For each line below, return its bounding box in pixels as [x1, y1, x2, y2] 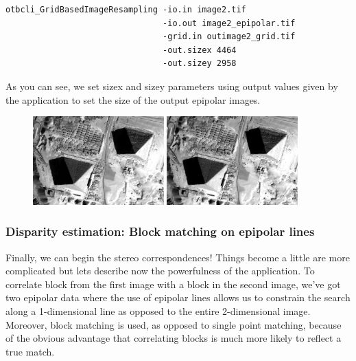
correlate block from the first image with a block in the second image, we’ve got [5, 276, 341, 291]
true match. [5, 344, 55, 358]
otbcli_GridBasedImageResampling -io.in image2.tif [5, 5, 246, 14]
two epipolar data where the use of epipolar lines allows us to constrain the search [5, 290, 351, 305]
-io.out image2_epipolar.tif [163, 18, 296, 28]
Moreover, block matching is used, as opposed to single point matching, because [5, 317, 342, 331]
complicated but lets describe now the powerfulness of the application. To [5, 263, 315, 278]
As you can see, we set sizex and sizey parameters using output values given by [5, 78, 338, 93]
